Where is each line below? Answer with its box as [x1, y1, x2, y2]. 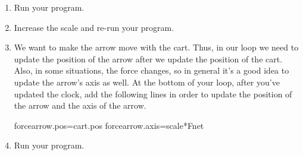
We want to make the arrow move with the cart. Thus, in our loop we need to [14, 41, 299, 53]
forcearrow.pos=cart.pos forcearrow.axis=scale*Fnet [14, 119, 204, 131]
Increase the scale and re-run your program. [14, 21, 174, 33]
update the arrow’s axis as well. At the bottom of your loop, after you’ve [14, 75, 280, 88]
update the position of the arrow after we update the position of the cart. [14, 52, 283, 65]
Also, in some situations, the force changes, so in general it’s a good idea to [14, 64, 289, 77]
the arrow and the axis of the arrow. [14, 99, 146, 112]
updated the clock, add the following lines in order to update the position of [14, 87, 292, 100]
